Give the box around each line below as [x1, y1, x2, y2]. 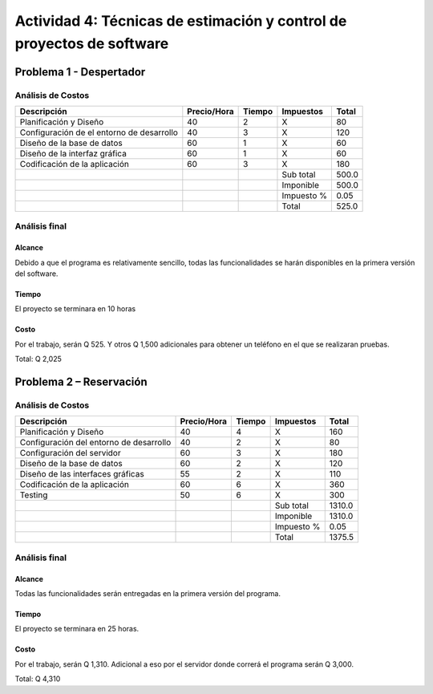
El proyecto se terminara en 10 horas [14, 304, 136, 314]
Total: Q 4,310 [14, 674, 61, 684]
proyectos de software [14, 34, 169, 52]
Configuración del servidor [19, 448, 121, 459]
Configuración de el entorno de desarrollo [19, 127, 178, 138]
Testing [19, 489, 48, 501]
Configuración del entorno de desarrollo [19, 437, 172, 448]
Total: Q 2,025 [14, 354, 62, 364]
